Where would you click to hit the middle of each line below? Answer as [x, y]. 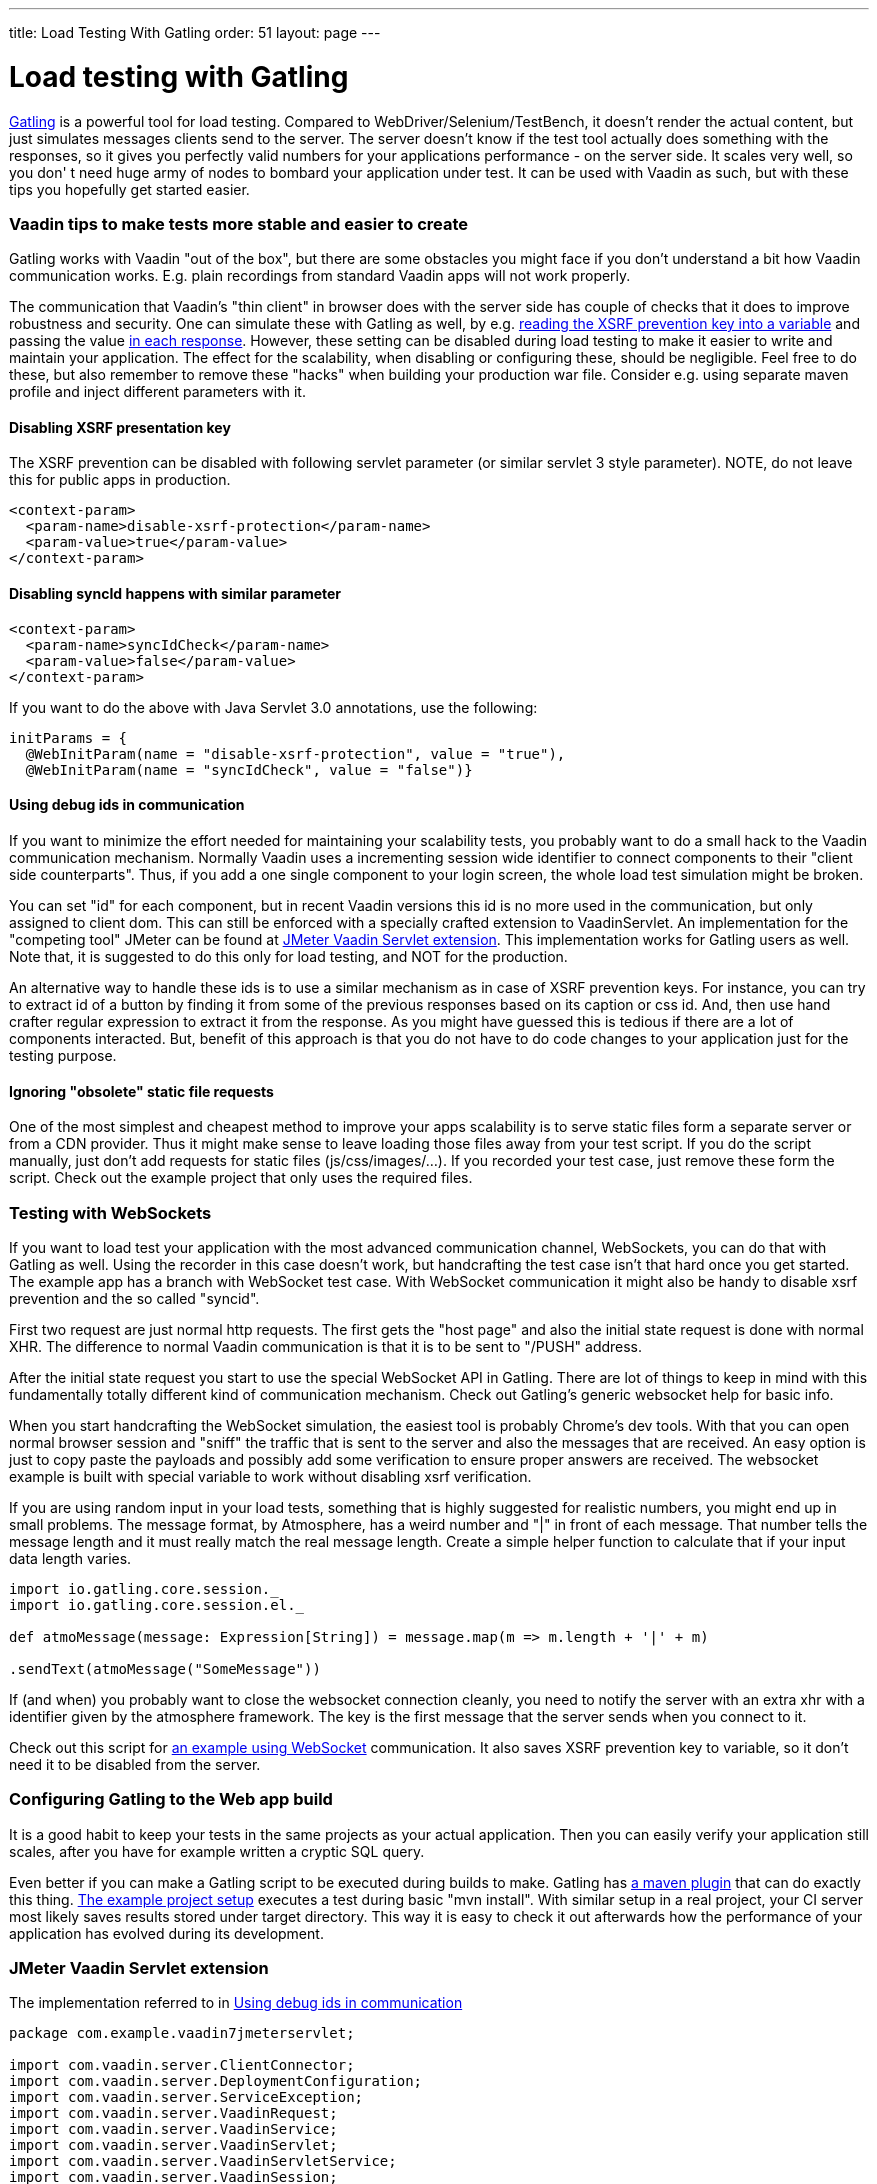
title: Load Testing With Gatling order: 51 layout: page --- [195, 32]
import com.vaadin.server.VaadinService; [173, 2129]
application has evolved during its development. [166, 1933]
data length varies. [70, 1558]
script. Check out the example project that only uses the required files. [241, 1178]
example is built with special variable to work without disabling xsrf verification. [270, 1476]
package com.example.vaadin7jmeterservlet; [182, 2033]
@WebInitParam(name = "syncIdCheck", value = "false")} [249, 769]
